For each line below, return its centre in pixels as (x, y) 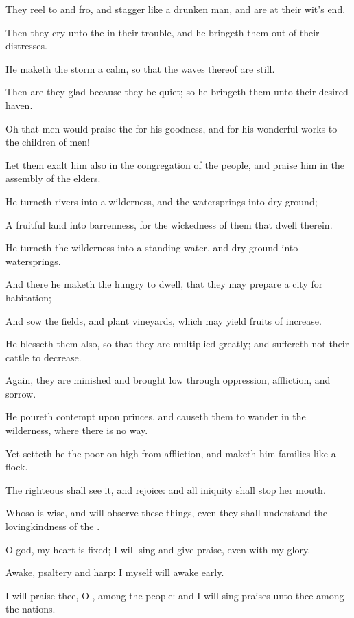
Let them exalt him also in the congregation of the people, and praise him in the (175, 164)
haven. (19, 105)
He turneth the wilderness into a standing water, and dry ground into (152, 248)
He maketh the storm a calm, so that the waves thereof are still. (140, 68)
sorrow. (21, 393)
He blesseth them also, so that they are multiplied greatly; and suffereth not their (177, 344)
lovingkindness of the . (53, 526)
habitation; (28, 297)
